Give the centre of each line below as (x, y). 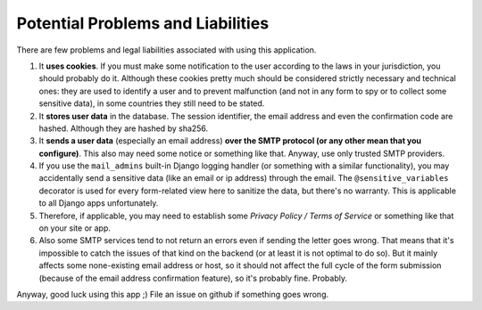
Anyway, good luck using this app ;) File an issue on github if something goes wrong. (173, 294)
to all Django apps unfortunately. (99, 203)
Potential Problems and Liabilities (143, 23)
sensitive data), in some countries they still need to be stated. (152, 103)
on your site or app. (75, 228)
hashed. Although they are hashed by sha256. (124, 128)
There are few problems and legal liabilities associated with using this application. (166, 50)
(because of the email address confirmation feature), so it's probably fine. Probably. (193, 278)
